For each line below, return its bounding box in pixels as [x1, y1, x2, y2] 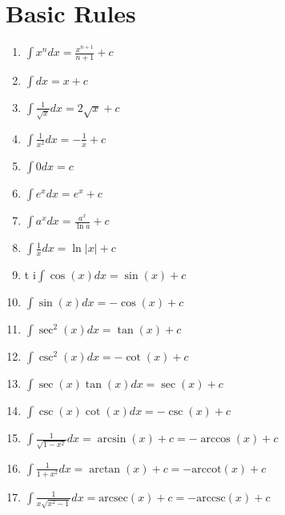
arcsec [98, 492, 128, 504]
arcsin [97, 433, 126, 445]
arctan [89, 463, 121, 475]
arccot [191, 463, 222, 475]
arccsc [196, 492, 226, 504]
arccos [200, 433, 231, 445]
